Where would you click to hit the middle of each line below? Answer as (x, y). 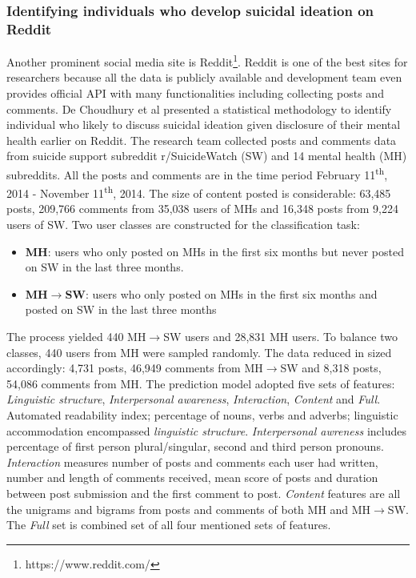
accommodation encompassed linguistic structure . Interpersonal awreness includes (206, 430)
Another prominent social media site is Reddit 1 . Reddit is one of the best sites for (207, 60)
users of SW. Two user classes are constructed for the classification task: (183, 225)
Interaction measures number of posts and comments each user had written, (192, 462)
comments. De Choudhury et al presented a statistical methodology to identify (199, 108)
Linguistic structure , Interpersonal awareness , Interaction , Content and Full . (194, 399)
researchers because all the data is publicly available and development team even (204, 77)
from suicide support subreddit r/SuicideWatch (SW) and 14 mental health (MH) (207, 156)
